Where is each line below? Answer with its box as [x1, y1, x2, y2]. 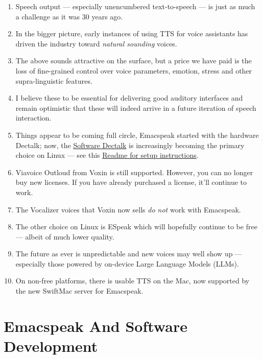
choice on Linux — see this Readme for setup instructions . [15, 150, 199, 160]
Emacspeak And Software [4, 315, 187, 336]
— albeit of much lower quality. [15, 231, 114, 242]
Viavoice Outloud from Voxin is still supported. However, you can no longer [15, 166, 253, 177]
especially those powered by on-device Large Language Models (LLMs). [15, 258, 239, 269]
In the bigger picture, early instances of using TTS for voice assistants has [15, 28, 248, 39]
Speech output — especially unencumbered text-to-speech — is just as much [15, 1, 255, 11]
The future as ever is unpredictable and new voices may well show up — [15, 248, 243, 259]
